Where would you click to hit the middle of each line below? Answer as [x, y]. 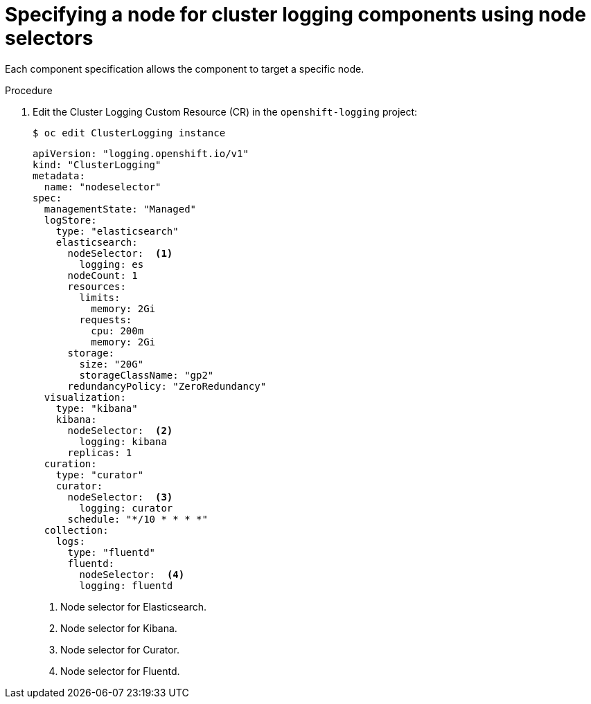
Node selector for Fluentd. [120, 671]
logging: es [112, 264]
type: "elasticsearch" [117, 231]
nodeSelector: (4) [132, 574]
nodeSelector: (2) [120, 430]
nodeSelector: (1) [120, 253]
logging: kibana [123, 441]
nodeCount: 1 [103, 275]
